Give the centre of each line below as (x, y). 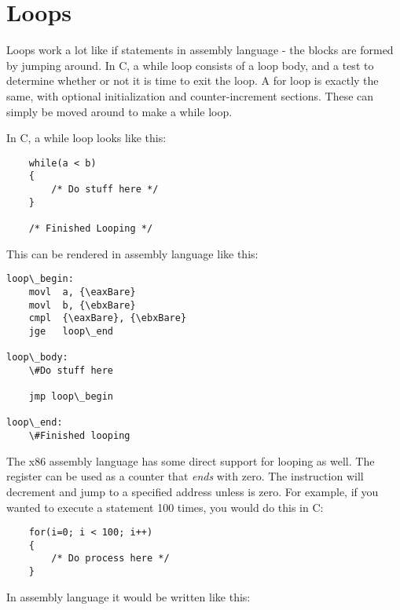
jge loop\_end (71, 331)
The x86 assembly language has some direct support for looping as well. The (191, 460)
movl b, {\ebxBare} (82, 305)
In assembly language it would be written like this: (128, 596)
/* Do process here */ (110, 559)
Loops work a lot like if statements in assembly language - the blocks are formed (200, 50)
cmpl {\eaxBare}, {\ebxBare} (108, 318)
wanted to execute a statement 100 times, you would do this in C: (165, 507)
